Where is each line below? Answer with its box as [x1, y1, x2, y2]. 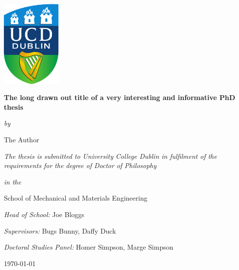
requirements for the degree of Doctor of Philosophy [4, 160, 157, 170]
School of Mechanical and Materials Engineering [4, 193, 148, 203]
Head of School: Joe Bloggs [4, 209, 85, 219]
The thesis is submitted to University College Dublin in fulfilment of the [4, 151, 217, 161]
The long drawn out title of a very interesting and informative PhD [4, 92, 236, 102]
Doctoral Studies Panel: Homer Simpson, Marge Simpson [4, 242, 173, 252]
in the [4, 176, 21, 186]
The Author [4, 135, 39, 145]
